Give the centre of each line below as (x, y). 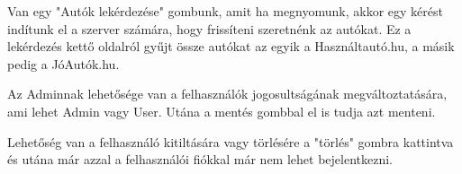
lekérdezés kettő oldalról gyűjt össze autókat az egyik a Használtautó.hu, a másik (231, 46)
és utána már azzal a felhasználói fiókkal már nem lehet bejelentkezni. (200, 159)
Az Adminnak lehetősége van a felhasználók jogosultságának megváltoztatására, (227, 94)
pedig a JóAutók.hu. (63, 63)
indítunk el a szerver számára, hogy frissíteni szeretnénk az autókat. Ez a (209, 28)
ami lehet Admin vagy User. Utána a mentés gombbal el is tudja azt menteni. (222, 111)
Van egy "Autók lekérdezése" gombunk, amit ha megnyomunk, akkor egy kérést (225, 11)
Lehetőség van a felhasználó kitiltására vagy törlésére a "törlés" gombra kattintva (231, 141)
